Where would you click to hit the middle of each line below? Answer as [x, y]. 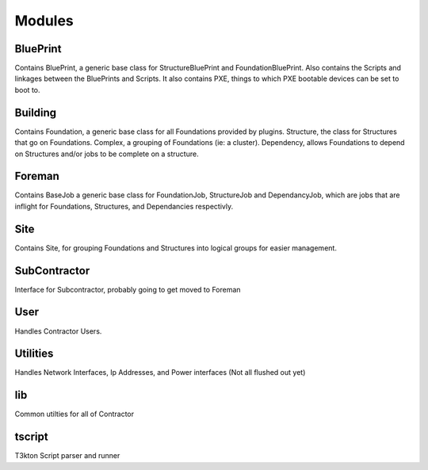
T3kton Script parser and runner [67, 456]
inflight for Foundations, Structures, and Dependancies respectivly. [124, 206]
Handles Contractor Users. [58, 331]
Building [36, 112]
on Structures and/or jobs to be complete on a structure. [107, 154]
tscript [31, 437]
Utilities [34, 354]
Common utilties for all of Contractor [75, 414]
